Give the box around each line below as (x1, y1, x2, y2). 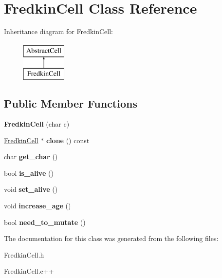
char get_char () (4, 151, 58, 162)
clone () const (46, 135, 90, 145)
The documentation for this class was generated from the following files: (4, 233, 219, 243)
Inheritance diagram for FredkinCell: (4, 26, 113, 37)
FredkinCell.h (4, 249, 44, 259)
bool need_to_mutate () (4, 217, 86, 227)
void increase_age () (4, 201, 71, 211)
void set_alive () (4, 184, 58, 194)
